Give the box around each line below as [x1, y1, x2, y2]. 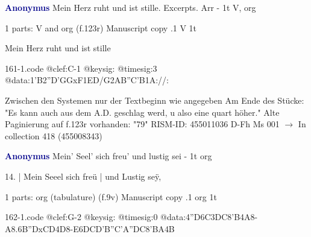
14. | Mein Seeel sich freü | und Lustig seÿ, [5, 169, 162, 182]
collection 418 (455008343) [5, 129, 102, 142]
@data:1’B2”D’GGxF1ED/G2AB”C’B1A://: [5, 74, 169, 86]
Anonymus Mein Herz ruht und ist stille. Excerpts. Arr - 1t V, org [5, 1, 256, 13]
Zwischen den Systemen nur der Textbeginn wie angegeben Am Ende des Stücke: [5, 93, 304, 106]
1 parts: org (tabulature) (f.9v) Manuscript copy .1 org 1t [5, 190, 217, 203]
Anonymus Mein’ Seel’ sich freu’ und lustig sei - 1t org [5, 150, 212, 162]
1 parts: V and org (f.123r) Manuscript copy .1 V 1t [5, 21, 197, 34]
